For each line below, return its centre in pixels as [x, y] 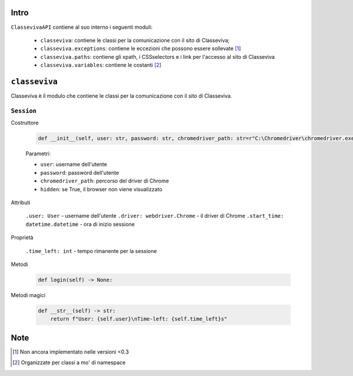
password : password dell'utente [80, 172]
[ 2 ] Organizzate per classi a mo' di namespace [69, 362]
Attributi [21, 202]
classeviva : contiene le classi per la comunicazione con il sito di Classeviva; [135, 40]
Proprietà [22, 238]
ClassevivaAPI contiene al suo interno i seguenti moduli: [82, 27]
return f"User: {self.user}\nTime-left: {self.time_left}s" [139, 319]
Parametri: [38, 154]
